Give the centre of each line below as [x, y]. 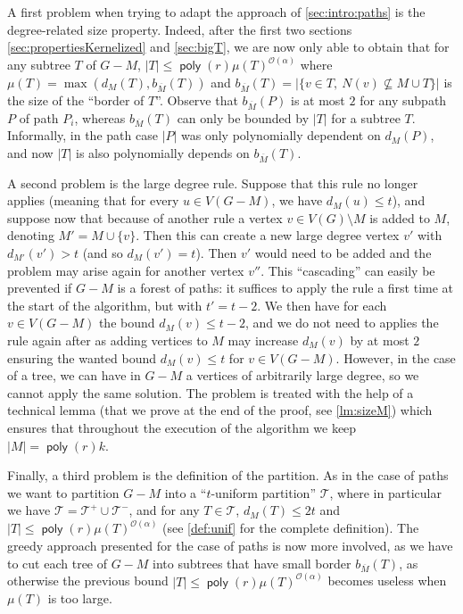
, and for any [164, 510]
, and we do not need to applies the [342, 323]
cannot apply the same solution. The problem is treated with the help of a [211, 392]
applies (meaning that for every [93, 200]
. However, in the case [396, 357]
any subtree [39, 65]
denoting [31, 235]
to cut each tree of [58, 563]
